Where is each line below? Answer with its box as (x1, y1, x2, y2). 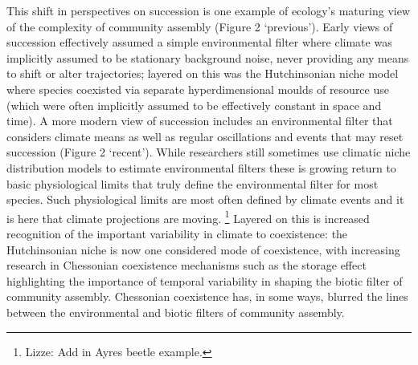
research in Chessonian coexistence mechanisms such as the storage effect (6, 257, 367, 274)
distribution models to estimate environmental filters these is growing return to (6, 159, 396, 176)
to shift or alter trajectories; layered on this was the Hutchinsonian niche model (6, 65, 399, 82)
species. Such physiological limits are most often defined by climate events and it (6, 191, 404, 208)
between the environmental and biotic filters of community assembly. (6, 303, 345, 320)
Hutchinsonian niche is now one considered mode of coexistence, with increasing (6, 241, 400, 258)
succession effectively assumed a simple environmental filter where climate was (6, 34, 392, 51)
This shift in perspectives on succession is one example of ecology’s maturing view (6, 2, 410, 18)
